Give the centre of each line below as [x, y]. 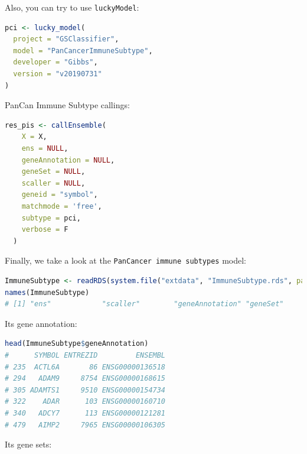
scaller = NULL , [53, 183]
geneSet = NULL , [53, 172]
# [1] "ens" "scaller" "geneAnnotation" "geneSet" [144, 304]
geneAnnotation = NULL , [68, 160]
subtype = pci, [51, 218]
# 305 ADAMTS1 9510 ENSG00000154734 [85, 390]
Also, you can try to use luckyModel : [72, 7]
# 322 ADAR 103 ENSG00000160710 [85, 402]
